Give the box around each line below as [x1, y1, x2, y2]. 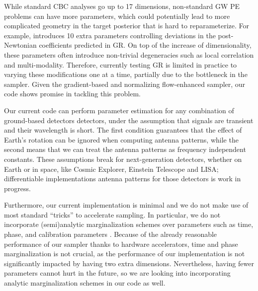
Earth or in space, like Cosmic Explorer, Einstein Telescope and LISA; [4, 163, 219, 174]
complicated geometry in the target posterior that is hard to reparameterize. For [4, 20, 250, 31]
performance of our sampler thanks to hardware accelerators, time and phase [4, 238, 238, 249]
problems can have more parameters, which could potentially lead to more [4, 10, 230, 21]
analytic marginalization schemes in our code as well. [4, 278, 166, 288]
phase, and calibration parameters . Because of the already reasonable [4, 229, 217, 239]
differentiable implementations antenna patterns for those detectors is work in [4, 173, 241, 184]
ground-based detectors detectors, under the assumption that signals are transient [4, 115, 254, 125]
